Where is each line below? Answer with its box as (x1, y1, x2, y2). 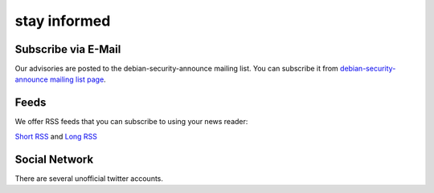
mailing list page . (49, 74, 106, 84)
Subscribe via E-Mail (14, 42, 121, 56)
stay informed (14, 12, 111, 30)
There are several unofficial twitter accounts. (14, 173, 164, 183)
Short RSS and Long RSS (14, 131, 98, 141)
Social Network (14, 152, 94, 166)
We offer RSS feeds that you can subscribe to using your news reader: (14, 117, 248, 127)
